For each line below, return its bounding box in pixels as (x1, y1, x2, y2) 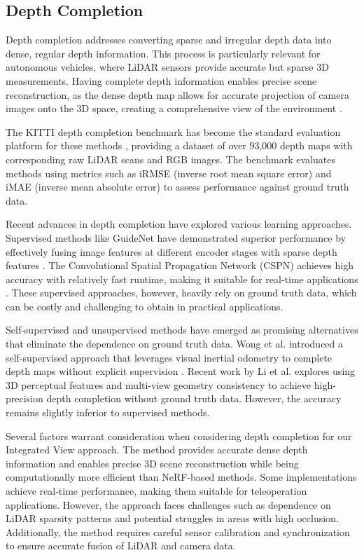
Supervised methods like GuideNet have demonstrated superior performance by (6, 230, 346, 245)
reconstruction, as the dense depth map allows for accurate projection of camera (6, 87, 349, 102)
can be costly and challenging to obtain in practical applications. (6, 299, 283, 313)
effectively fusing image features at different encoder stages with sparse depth (6, 244, 337, 259)
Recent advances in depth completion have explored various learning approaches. (6, 217, 352, 231)
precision (6, 391, 43, 406)
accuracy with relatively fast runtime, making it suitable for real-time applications (6, 271, 358, 286)
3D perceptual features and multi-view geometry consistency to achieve (6, 377, 311, 392)
